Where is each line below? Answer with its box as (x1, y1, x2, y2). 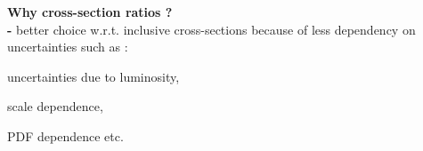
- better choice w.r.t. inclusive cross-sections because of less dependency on (7, 20, 416, 38)
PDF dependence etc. (7, 126, 124, 145)
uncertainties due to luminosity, (7, 67, 180, 85)
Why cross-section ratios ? (7, 3, 173, 20)
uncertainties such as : (7, 37, 128, 56)
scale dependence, (7, 97, 103, 115)
